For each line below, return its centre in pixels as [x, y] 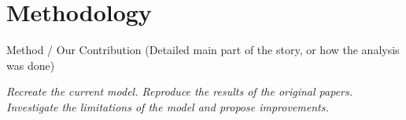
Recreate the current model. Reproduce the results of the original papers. [180, 91]
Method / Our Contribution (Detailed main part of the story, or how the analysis [203, 50]
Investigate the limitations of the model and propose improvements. [168, 106]
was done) [31, 65]
